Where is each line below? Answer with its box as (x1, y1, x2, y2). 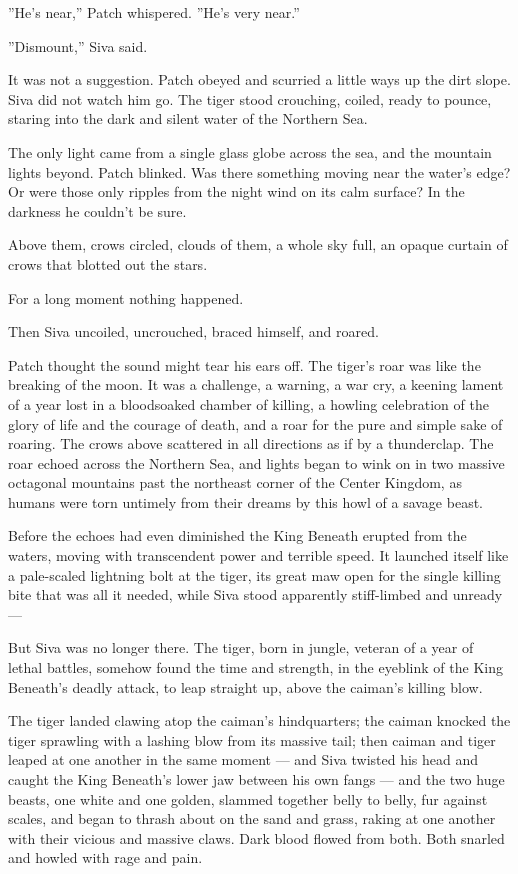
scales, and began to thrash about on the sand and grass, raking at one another (8, 808, 496, 829)
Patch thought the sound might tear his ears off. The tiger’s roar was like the (8, 354, 481, 375)
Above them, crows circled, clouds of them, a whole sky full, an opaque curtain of (8, 234, 508, 255)
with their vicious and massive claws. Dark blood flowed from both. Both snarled (8, 827, 505, 848)
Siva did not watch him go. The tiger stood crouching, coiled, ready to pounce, (8, 88, 492, 109)
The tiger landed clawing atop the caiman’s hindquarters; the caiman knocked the (8, 710, 511, 731)
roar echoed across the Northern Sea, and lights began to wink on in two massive (8, 452, 505, 473)
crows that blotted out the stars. (8, 253, 208, 274)
